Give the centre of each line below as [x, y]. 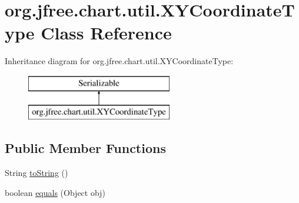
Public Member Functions [85, 148]
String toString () [36, 173]
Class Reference [106, 33]
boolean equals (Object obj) [55, 192]
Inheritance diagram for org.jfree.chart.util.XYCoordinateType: [119, 61]
